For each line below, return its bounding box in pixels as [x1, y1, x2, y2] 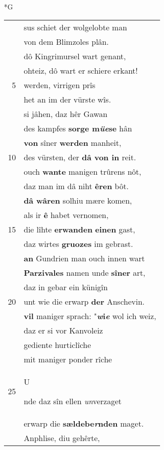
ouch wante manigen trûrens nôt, [24, 165, 142, 177]
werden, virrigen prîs [24, 79, 96, 91]
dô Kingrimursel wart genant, [24, 50, 126, 62]
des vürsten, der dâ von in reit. [24, 151, 136, 163]
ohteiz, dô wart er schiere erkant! [24, 64, 138, 76]
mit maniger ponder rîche [24, 353, 112, 365]
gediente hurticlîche [24, 338, 91, 350]
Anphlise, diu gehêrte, [24, 432, 100, 444]
